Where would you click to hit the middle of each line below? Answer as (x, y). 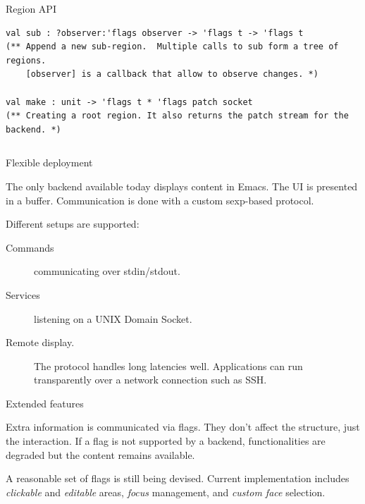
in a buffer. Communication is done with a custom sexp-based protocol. (160, 200)
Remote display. (40, 342)
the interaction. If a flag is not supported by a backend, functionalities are (166, 441)
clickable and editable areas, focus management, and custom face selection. (166, 492)
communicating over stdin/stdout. (107, 271)
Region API (31, 8)
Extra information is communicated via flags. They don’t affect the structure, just (183, 427)
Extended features (45, 403)
